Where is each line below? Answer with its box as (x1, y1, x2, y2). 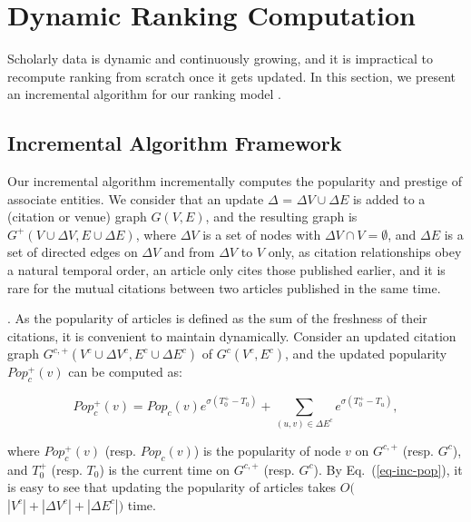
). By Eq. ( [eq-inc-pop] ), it (313, 459, 463, 478)
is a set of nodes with (202, 224, 321, 243)
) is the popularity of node (193, 440, 341, 459)
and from (163, 242, 215, 261)
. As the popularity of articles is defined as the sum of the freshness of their (7, 309, 427, 328)
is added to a (352, 189, 426, 208)
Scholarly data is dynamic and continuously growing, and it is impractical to (7, 49, 433, 68)
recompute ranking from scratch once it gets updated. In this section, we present (7, 66, 456, 85)
